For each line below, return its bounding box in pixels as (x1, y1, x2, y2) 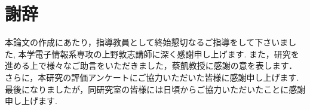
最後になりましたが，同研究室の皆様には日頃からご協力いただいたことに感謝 (5, 82, 306, 95)
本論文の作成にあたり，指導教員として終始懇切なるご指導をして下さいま (5, 36, 288, 48)
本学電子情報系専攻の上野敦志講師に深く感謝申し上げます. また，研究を (18, 47, 299, 60)
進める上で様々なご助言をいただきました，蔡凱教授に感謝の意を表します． (5, 59, 297, 72)
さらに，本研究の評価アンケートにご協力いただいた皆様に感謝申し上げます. (5, 71, 299, 83)
